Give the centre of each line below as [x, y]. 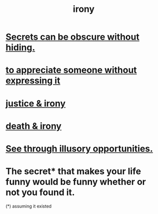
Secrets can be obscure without [73, 37]
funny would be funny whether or [76, 182]
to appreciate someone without [71, 70]
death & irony [33, 126]
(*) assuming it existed [28, 206]
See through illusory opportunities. [79, 148]
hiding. [20, 48]
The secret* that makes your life [73, 171]
